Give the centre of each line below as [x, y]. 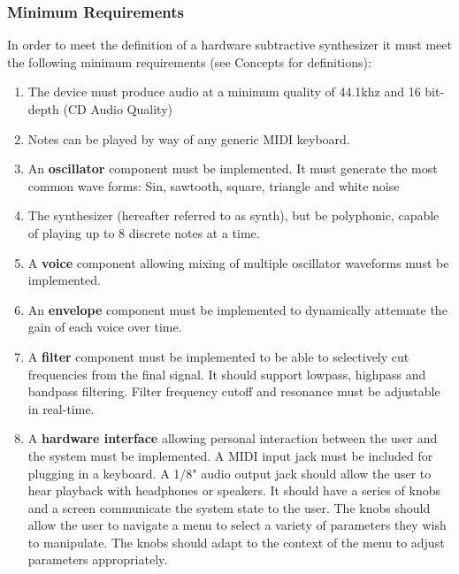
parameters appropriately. [98, 559]
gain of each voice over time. [105, 327]
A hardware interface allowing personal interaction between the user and [233, 438]
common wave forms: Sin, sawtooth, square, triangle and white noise [214, 185]
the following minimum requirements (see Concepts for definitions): [189, 61]
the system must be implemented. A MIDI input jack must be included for [230, 455]
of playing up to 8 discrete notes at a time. [144, 232]
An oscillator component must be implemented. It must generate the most [233, 168]
